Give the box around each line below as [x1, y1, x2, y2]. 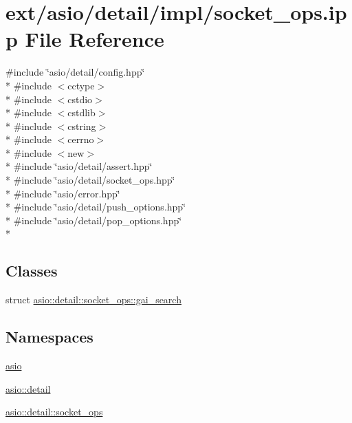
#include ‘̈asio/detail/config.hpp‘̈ [5, 65, 145, 79]
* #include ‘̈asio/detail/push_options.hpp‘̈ [5, 199, 186, 214]
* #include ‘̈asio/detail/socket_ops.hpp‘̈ [5, 173, 175, 187]
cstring [67, 118, 96, 133]
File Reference [25, 25, 164, 53]
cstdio [67, 91, 93, 106]
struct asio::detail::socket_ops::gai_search [5, 292, 181, 307]
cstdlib [67, 105, 96, 120]
